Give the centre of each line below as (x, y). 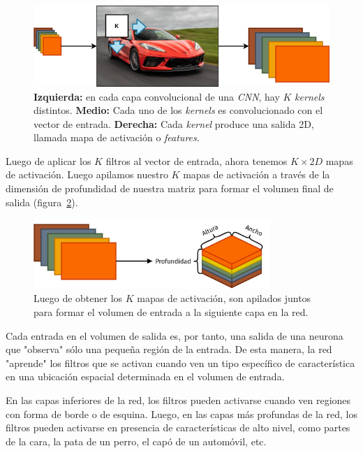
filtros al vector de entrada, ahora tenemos (197, 160)
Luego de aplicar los (49, 160)
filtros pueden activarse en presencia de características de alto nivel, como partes (178, 427)
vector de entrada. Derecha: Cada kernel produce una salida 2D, (174, 123)
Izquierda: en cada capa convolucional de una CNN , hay (157, 96)
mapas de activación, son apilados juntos (224, 298)
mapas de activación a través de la (257, 174)
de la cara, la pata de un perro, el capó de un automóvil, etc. (136, 441)
